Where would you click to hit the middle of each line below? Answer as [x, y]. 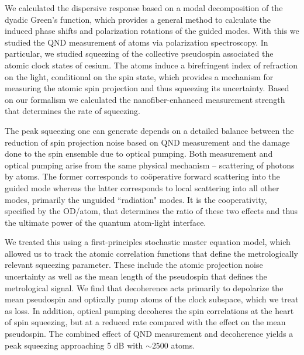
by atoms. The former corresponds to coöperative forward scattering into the [142, 176]
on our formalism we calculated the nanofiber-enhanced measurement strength [145, 99]
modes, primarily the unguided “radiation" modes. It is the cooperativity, [136, 199]
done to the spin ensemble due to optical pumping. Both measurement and [139, 154]
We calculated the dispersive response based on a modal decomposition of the [144, 8]
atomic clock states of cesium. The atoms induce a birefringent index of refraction [151, 65]
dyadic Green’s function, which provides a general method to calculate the [138, 19]
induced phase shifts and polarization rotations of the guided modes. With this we [152, 31]
